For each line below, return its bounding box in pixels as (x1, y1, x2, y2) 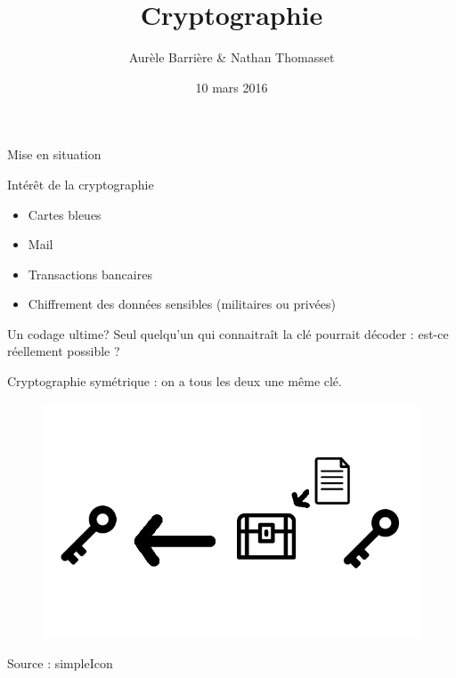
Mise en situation (7, 145, 102, 164)
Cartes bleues (28, 205, 102, 223)
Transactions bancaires (28, 264, 152, 283)
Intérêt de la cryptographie (7, 174, 154, 193)
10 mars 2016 (195, 77, 268, 96)
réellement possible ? (7, 342, 120, 360)
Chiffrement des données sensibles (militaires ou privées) (28, 295, 336, 313)
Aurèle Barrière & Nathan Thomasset (128, 48, 335, 67)
